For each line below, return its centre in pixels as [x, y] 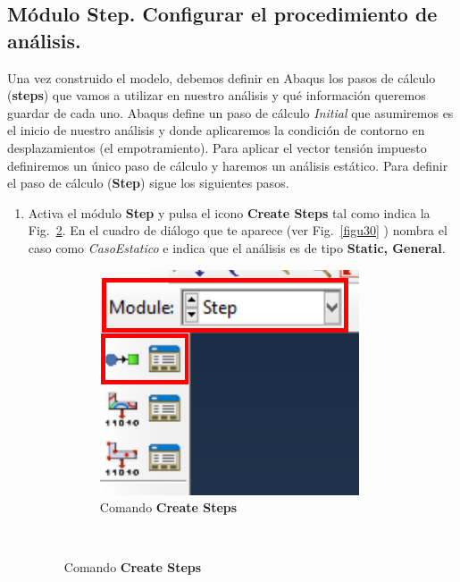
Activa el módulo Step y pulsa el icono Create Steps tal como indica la [229, 212]
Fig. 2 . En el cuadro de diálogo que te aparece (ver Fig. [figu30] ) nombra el [238, 230]
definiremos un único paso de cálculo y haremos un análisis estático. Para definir [228, 165]
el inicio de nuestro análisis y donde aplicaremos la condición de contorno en [216, 130]
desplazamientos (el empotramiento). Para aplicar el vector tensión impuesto [217, 147]
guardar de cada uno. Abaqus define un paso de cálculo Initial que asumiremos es [230, 112]
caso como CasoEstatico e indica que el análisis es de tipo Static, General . [237, 247]
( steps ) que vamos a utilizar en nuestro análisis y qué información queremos [217, 95]
